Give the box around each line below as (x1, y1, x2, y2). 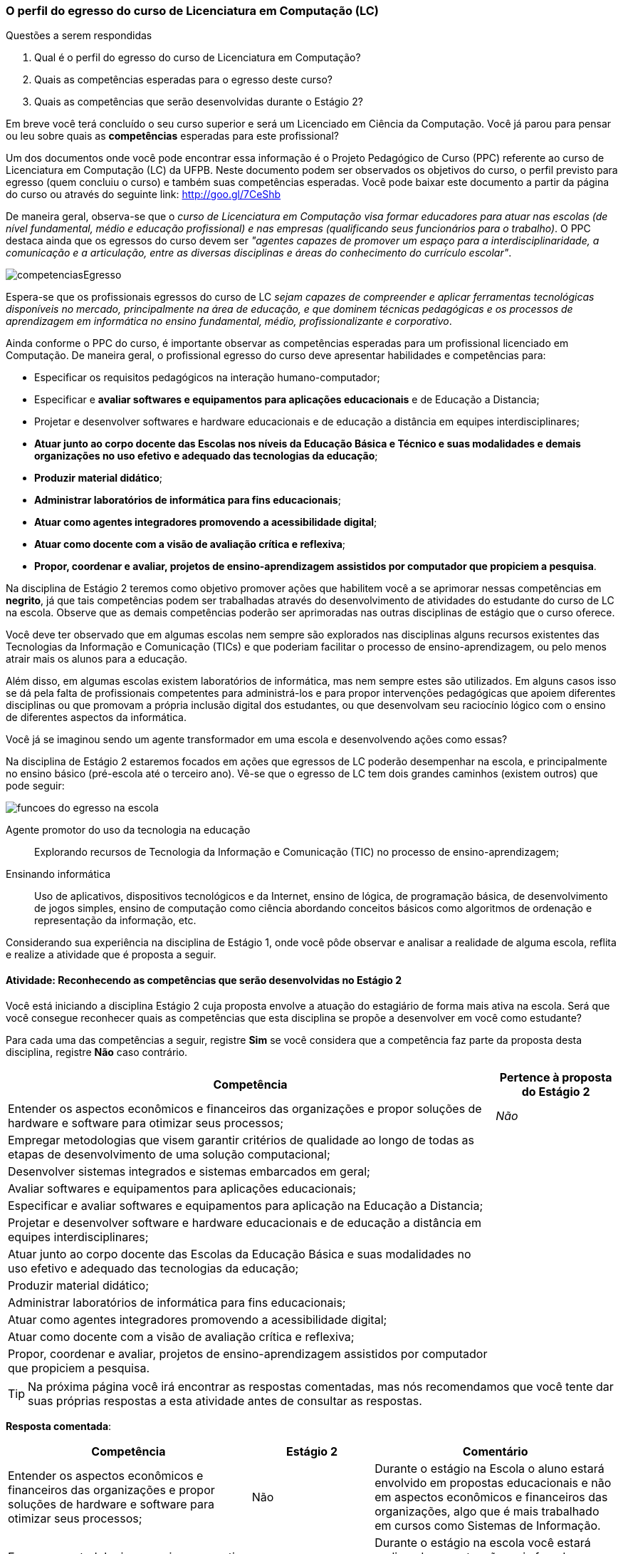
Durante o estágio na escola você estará (375, 1535, 591, 1550)
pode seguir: (6, 779, 65, 792)
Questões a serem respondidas (6, 29, 152, 42)
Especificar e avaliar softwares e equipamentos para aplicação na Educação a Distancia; (8, 1198, 483, 1213)
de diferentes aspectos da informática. (6, 711, 187, 724)
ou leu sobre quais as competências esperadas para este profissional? (6, 130, 339, 143)
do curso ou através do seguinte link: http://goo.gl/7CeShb (6, 188, 281, 201)
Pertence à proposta (499, 1069, 612, 1084)
